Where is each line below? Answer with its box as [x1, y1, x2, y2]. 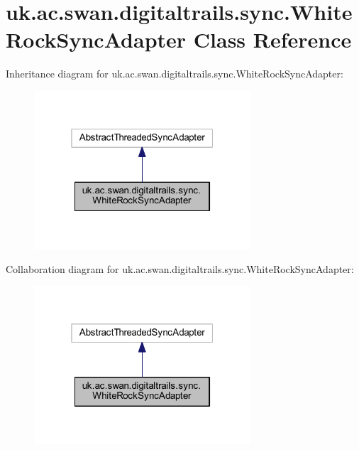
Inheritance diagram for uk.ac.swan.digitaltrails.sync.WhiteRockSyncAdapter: [6, 66, 343, 81]
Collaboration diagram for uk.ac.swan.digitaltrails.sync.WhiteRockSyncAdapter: [6, 261, 354, 276]
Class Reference [193, 25, 352, 54]
